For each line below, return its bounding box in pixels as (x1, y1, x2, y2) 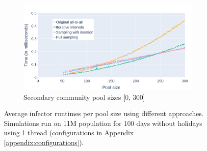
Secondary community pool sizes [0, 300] (24, 91, 145, 102)
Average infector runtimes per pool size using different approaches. (4, 108, 204, 119)
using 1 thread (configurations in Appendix (4, 127, 134, 138)
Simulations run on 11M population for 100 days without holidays (4, 118, 203, 128)
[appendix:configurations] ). (4, 137, 84, 147)
